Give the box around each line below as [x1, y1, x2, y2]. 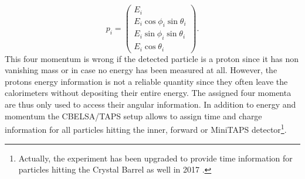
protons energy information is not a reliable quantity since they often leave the [5, 75, 288, 87]
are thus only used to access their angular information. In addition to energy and [5, 98, 296, 111]
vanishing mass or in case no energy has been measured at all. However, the [5, 64, 277, 76]
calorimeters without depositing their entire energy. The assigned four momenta [5, 87, 292, 99]
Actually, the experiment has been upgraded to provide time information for [18, 152, 293, 164]
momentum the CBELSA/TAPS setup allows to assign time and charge [5, 109, 262, 122]
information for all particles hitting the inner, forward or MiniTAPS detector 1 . [5, 122, 287, 135]
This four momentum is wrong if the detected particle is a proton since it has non [5, 52, 299, 64]
